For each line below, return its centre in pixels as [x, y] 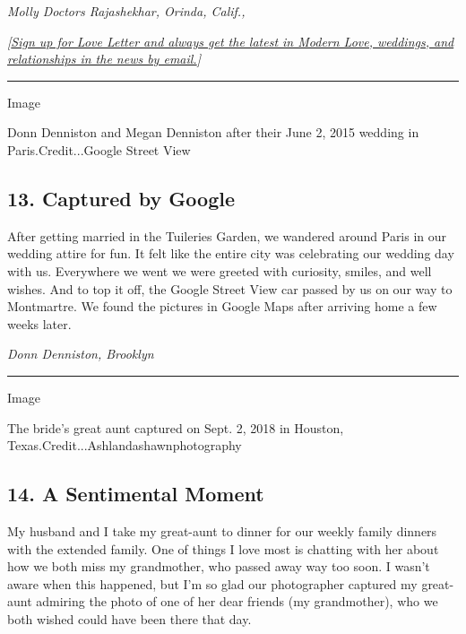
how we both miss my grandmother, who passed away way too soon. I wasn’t [219, 566]
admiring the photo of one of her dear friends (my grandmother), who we [237, 601]
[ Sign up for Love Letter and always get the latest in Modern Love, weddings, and [231, 41]
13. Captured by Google [121, 198]
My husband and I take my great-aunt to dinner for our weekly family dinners [222, 530]
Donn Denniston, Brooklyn [81, 354]
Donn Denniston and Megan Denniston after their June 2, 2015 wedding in [213, 132]
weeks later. [39, 323]
